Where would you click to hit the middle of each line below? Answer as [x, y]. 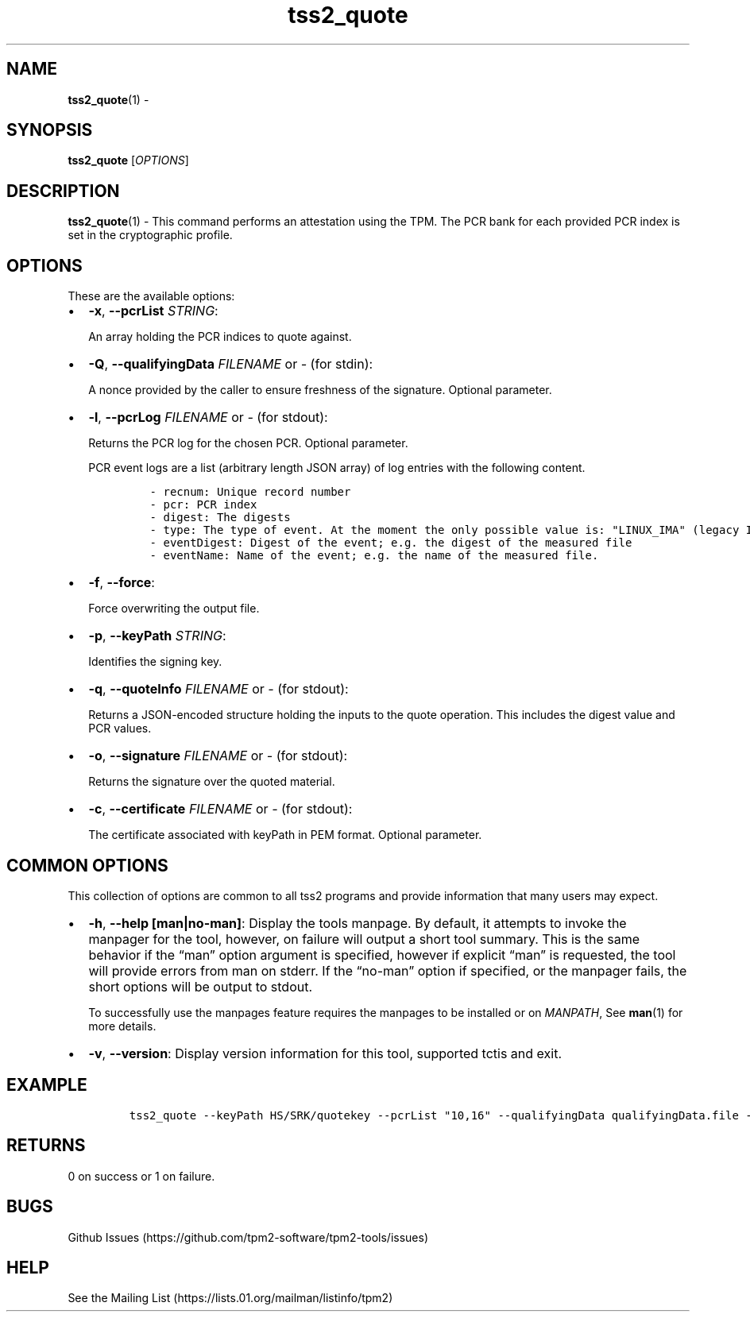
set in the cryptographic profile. [150, 235]
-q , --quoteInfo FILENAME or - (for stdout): [218, 689]
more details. [122, 1026]
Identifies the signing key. [155, 662]
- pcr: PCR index [203, 505]
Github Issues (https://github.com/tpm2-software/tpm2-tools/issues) [248, 1237]
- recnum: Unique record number [250, 492]
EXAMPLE [47, 1085]
